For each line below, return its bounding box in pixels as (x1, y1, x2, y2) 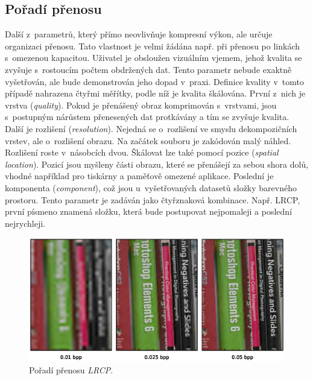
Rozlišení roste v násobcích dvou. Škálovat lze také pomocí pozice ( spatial (5, 146, 279, 159)
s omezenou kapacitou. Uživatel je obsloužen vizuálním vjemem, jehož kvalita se (5, 51, 302, 64)
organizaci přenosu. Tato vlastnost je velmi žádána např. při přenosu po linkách (5, 39, 300, 52)
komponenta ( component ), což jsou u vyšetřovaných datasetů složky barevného (5, 181, 297, 194)
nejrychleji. (5, 217, 45, 229)
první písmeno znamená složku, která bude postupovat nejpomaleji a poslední (5, 205, 292, 218)
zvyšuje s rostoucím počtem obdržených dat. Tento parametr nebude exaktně (5, 63, 292, 75)
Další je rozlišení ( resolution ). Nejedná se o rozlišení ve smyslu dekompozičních (5, 122, 297, 135)
